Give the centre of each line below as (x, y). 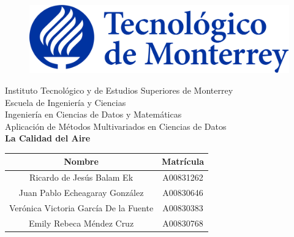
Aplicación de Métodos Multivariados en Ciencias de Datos (116, 126)
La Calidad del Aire (48, 138)
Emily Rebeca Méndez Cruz (81, 223)
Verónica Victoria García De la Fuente (81, 207)
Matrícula (183, 161)
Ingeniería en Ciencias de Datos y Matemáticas (93, 114)
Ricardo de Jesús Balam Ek (81, 177)
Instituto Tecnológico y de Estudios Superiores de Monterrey (119, 90)
